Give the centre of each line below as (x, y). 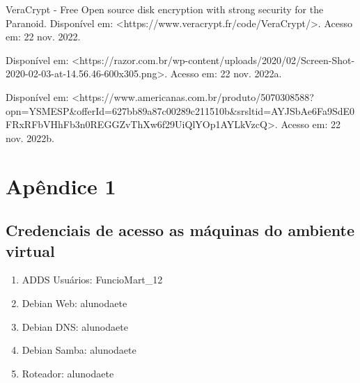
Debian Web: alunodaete (75, 303)
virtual (30, 250)
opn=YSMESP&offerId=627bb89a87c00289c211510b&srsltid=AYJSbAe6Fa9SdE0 (180, 110)
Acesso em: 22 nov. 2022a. (226, 73)
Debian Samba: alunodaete (79, 350)
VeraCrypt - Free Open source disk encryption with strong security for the (165, 9)
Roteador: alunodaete (68, 373)
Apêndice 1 (61, 186)
